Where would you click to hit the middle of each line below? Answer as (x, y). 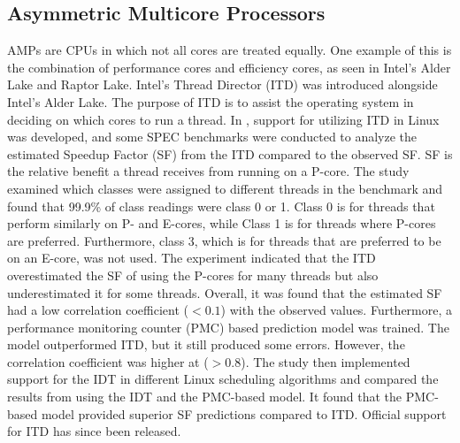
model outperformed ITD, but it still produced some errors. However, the (206, 344)
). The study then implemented (326, 361)
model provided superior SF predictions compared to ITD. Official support (244, 413)
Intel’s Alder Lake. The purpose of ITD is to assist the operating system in (211, 101)
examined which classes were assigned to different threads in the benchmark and (225, 188)
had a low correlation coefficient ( (98, 310)
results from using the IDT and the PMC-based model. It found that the (205, 397)
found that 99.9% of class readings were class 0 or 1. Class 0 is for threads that (221, 206)
